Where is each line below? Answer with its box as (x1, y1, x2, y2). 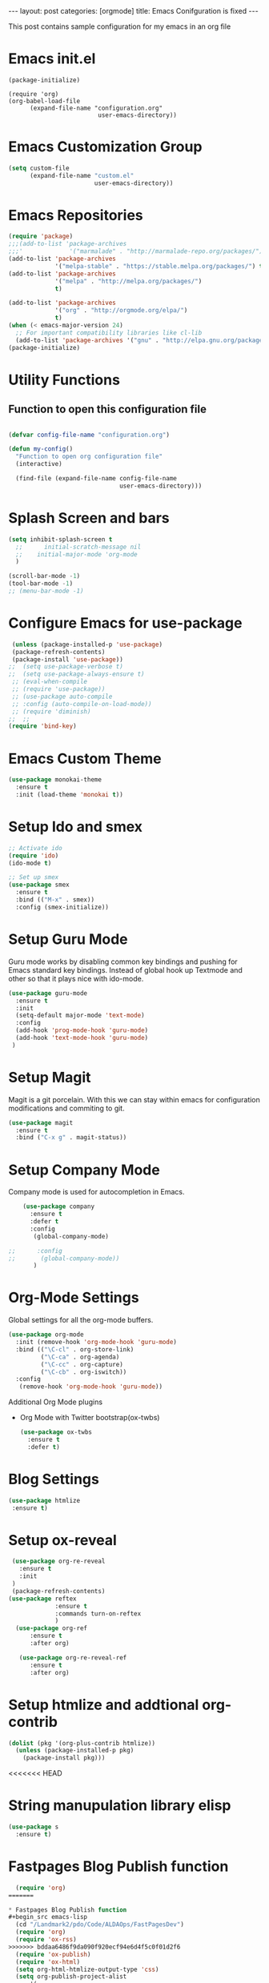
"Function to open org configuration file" (15, 452, 163, 461)
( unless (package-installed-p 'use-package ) (11, 640, 163, 648)
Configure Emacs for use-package (8, 614, 243, 632)
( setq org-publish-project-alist (15, 1973, 127, 1981)
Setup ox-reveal (8, 1531, 118, 1549)
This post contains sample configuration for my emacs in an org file (8, 22, 231, 31)
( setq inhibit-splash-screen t (8, 535, 113, 544)
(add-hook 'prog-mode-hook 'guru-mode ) (15, 1026, 149, 1034)
